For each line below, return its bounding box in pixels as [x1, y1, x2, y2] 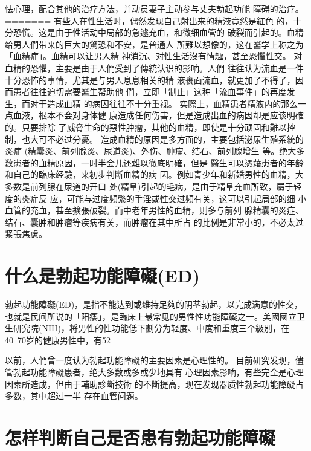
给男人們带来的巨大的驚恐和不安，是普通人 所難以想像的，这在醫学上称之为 [5, 37, 304, 50]
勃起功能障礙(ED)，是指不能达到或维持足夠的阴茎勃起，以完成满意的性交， [5, 298, 303, 310]
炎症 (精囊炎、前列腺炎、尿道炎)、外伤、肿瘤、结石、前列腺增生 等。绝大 [5, 144, 297, 157]
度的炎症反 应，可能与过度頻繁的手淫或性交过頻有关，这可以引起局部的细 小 [5, 192, 307, 204]
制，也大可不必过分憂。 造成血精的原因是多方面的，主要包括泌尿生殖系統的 [5, 132, 304, 145]
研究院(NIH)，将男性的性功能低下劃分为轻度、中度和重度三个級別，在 [13, 322, 289, 334]
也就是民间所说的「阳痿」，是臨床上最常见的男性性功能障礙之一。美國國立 [5, 310, 297, 322]
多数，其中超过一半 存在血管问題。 [5, 389, 143, 402]
